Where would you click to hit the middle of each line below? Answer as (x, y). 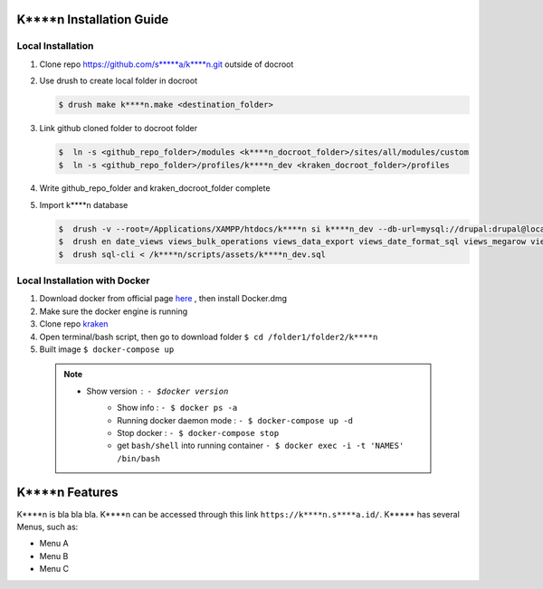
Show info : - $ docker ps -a (177, 408)
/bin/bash (138, 458)
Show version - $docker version (157, 391)
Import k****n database (84, 204)
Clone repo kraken (74, 324)
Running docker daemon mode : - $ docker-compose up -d (235, 420)
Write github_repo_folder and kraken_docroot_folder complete (155, 188)
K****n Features (67, 493)
